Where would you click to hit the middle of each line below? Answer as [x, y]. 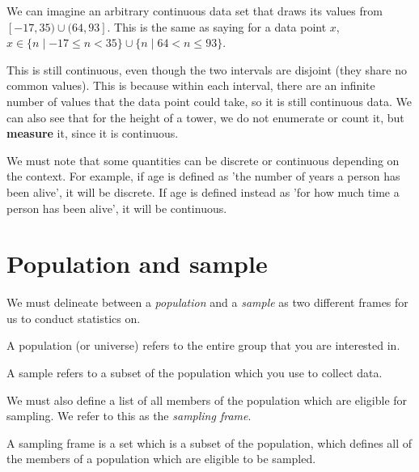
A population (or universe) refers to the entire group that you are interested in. [203, 345]
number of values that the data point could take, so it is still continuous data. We [209, 101]
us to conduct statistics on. [74, 318]
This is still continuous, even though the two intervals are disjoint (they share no [207, 69]
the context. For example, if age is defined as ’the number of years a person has [203, 176]
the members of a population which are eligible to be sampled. [161, 459]
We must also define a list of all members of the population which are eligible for [207, 400]
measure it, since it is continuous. [93, 133]
